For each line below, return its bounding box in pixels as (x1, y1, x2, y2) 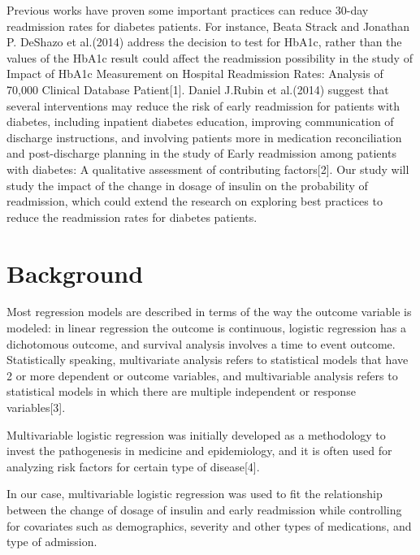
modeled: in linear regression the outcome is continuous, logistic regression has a (6, 319, 406, 336)
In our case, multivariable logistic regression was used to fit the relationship (6, 485, 383, 502)
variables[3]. (6, 399, 66, 415)
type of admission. (6, 533, 97, 550)
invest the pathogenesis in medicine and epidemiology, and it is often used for (6, 442, 392, 459)
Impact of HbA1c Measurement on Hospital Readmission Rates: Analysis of (6, 65, 383, 82)
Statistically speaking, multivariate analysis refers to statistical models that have (6, 351, 409, 368)
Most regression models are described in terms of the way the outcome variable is (6, 303, 412, 320)
